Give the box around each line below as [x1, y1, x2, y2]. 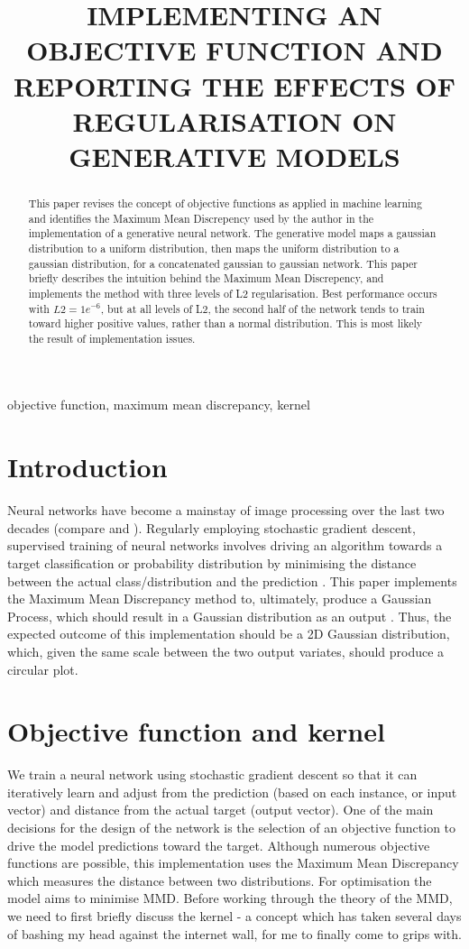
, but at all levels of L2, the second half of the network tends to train [100, 300, 425, 316]
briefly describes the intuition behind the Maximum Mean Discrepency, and [28, 271, 384, 286]
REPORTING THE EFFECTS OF [14, 67, 455, 104]
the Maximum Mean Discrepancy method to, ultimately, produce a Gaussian [7, 589, 432, 608]
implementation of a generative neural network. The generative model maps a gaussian [28, 226, 437, 241]
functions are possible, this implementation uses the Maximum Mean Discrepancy [7, 853, 459, 872]
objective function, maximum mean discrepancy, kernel [7, 395, 310, 414]
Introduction [7, 448, 168, 485]
